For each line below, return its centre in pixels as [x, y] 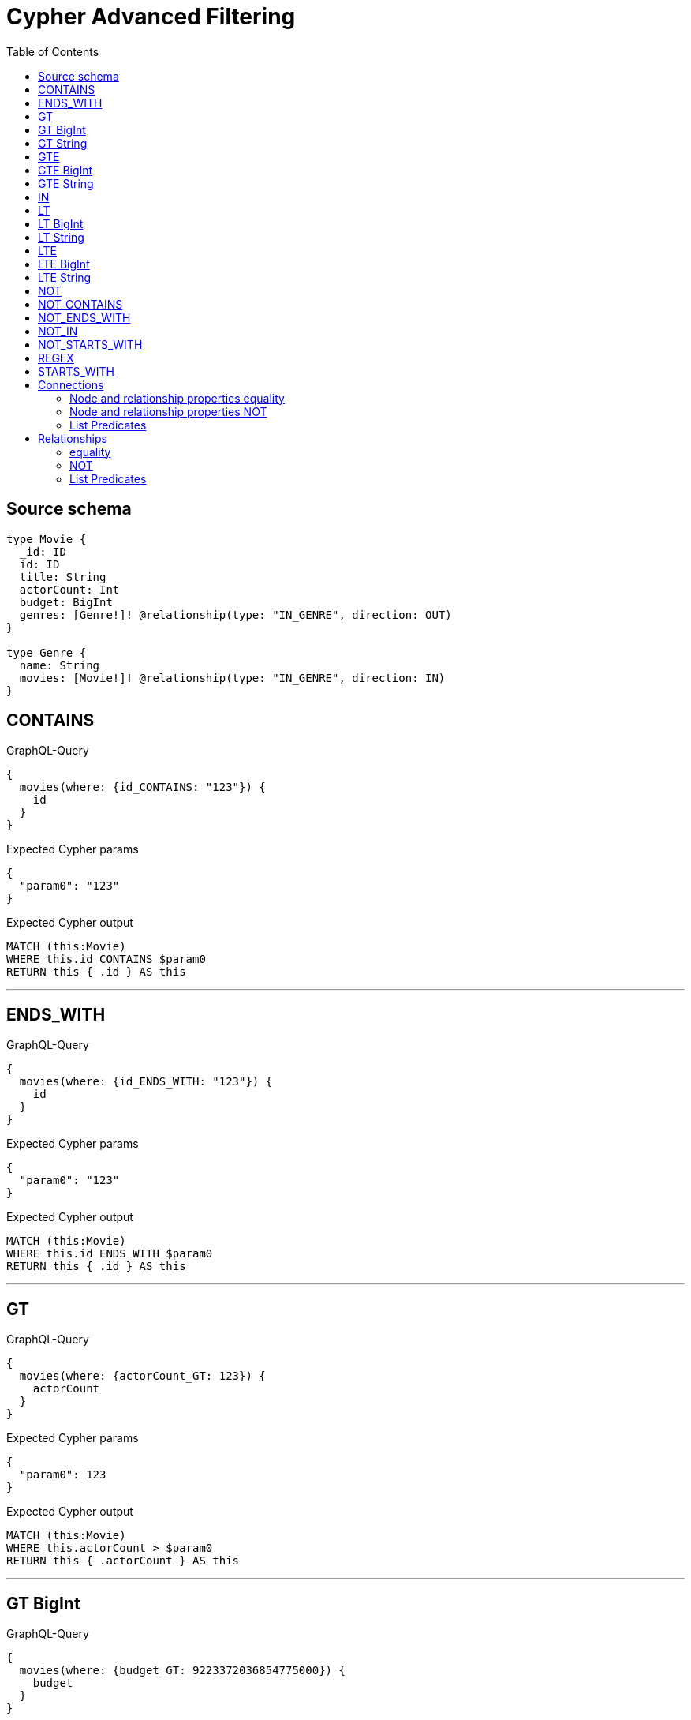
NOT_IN [58, 331]
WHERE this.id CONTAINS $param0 [106, 959]
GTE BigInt [65, 170]
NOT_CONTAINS [80, 304]
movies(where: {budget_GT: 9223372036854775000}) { [182, 1670]
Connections [71, 384]
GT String [63, 143]
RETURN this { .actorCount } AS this [123, 1561]
